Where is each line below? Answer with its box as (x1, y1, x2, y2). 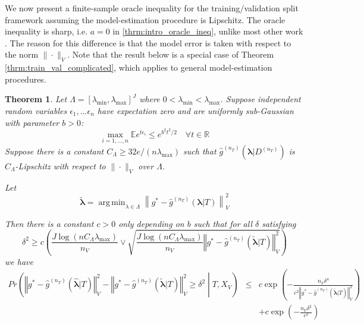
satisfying (262, 217, 296, 229)
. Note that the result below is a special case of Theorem (67, 48, 274, 61)
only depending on (118, 217, 184, 229)
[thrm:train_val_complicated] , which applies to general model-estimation (5, 61, 272, 74)
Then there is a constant (5, 217, 94, 229)
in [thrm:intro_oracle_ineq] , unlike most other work (112, 25, 303, 37)
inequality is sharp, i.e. (5, 25, 88, 37)
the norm (5, 48, 39, 61)
